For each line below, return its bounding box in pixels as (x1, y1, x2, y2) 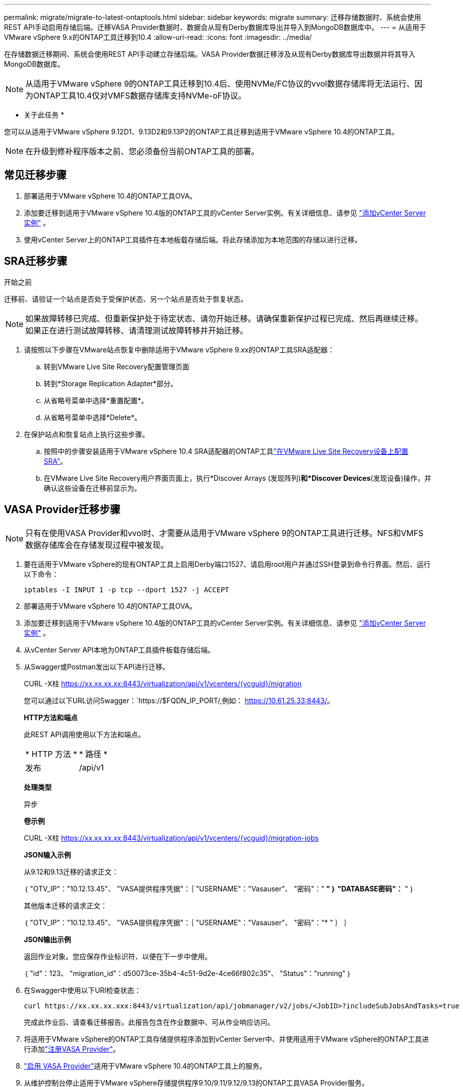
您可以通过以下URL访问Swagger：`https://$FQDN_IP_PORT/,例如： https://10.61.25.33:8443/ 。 (24, 696, 334, 705)
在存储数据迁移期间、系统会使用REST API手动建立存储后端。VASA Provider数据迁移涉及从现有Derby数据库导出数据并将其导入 (4, 50, 415, 58)
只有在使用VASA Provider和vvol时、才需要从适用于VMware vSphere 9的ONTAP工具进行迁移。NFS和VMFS (25, 528, 424, 538)
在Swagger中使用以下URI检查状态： (24, 985, 142, 994)
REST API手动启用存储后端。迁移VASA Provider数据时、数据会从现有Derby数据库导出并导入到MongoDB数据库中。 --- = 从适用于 (4, 23, 426, 31)
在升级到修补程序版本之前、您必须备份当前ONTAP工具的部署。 (25, 146, 259, 156)
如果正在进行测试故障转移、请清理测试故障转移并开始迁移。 (25, 325, 248, 335)
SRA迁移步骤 (4, 255, 68, 268)
